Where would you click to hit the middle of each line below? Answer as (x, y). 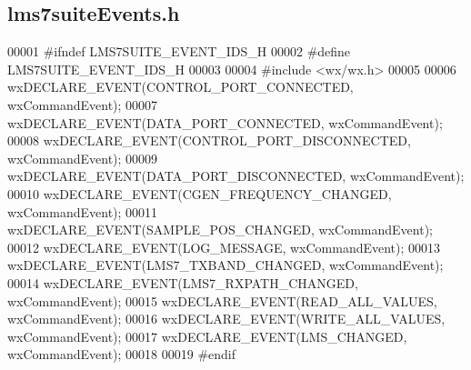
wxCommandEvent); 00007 (83, 104)
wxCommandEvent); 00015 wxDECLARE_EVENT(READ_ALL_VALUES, (222, 300)
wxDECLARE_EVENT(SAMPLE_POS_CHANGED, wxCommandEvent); (220, 230)
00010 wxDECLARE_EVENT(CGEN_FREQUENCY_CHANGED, (200, 193)
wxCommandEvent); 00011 (83, 211)
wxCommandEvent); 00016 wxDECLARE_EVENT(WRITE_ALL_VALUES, (226, 319)
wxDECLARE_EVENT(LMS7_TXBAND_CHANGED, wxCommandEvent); (225, 265)
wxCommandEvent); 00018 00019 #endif (122, 354)
